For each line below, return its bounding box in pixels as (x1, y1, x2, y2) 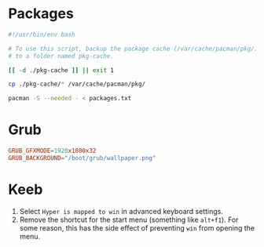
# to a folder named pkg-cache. (8, 52, 114, 60)
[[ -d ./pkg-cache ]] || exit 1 (8, 66, 114, 74)
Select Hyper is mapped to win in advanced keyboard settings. (19, 206, 224, 216)
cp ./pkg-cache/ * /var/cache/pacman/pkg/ (8, 80, 146, 89)
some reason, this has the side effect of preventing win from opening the (19, 223, 255, 232)
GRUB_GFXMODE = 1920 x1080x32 (8, 147, 97, 155)
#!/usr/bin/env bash (8, 31, 76, 38)
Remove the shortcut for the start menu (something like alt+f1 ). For (19, 215, 239, 224)
